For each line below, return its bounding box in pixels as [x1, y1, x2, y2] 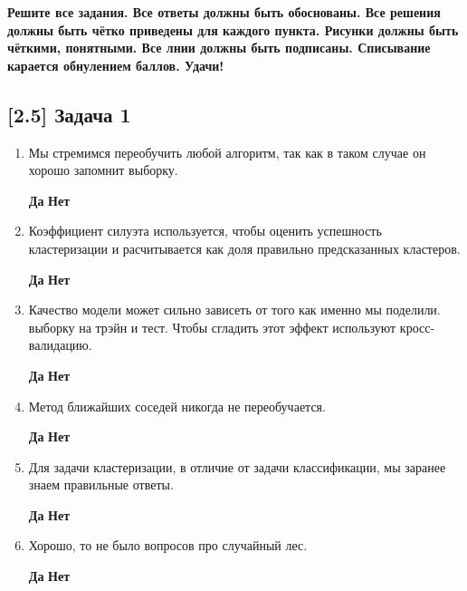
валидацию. [28, 335, 92, 354]
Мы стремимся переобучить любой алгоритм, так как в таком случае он [28, 142, 426, 161]
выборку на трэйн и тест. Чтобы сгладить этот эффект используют [28, 317, 396, 336]
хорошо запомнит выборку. [28, 160, 178, 179]
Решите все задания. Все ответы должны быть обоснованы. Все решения [7, 3, 441, 21]
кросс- [399, 317, 435, 336]
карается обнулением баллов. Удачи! [7, 55, 224, 74]
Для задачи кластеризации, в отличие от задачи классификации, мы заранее [28, 457, 446, 476]
